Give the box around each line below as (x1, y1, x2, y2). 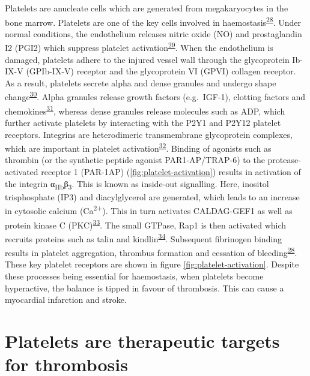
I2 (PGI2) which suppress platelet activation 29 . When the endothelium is (5, 40, 273, 54)
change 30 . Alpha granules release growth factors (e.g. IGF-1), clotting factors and (5, 89, 306, 103)
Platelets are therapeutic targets (5, 328, 280, 353)
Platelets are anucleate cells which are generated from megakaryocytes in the (5, 2, 288, 14)
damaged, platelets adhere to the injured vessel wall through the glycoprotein (5, 53, 290, 65)
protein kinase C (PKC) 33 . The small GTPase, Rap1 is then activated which (5, 216, 287, 231)
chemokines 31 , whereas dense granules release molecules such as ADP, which (5, 103, 285, 117)
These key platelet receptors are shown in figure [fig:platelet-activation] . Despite (5, 258, 299, 270)
